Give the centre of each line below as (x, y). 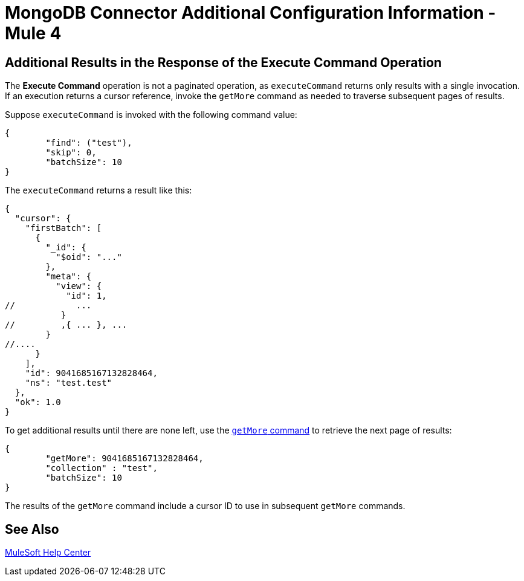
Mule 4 (33, 33)
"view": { (79, 286)
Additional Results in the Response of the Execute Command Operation (223, 62)
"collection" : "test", (102, 468)
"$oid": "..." (89, 257)
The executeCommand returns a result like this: (99, 190)
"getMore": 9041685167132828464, (125, 459)
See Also (32, 529)
